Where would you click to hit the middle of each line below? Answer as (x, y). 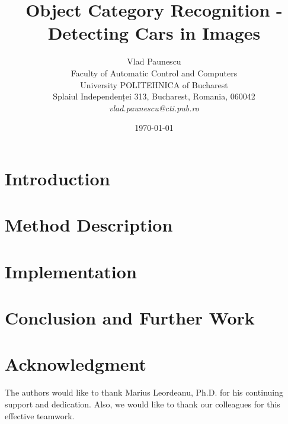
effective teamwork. (40, 415)
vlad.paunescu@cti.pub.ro (154, 107)
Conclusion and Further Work (130, 317)
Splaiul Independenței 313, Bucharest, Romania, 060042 (154, 96)
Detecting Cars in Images (154, 33)
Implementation (71, 271)
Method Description (89, 225)
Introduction (57, 178)
